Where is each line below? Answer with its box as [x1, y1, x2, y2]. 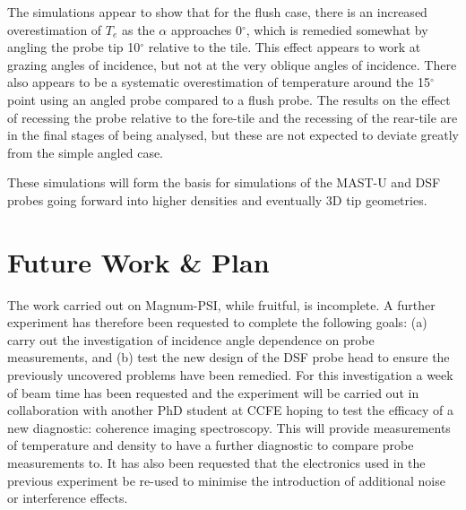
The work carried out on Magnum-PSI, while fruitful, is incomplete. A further [7, 295, 436, 314]
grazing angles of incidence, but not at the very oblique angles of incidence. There [7, 55, 457, 73]
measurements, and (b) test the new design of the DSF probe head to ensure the [7, 348, 450, 367]
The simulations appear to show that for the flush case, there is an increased [7, 3, 427, 21]
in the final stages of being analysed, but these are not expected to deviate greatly [7, 125, 459, 144]
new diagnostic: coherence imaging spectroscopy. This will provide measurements [7, 418, 451, 437]
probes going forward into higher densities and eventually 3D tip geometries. [7, 190, 427, 209]
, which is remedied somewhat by [246, 20, 428, 39]
